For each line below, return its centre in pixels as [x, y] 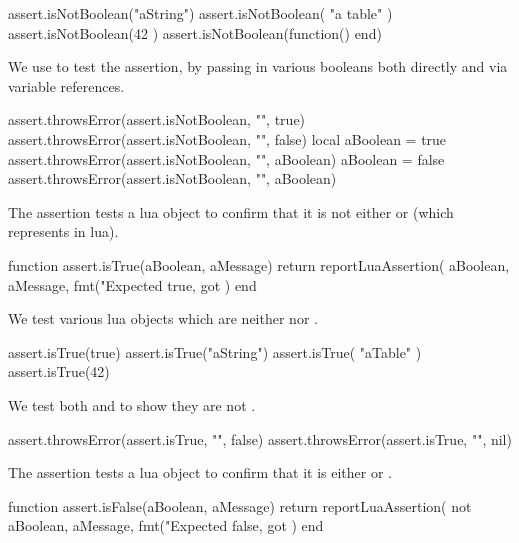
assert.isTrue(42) [59, 371]
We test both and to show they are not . [132, 404]
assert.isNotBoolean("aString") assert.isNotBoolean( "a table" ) [200, 13]
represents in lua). [63, 231]
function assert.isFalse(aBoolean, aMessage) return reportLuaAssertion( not [240, 505]
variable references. [66, 85]
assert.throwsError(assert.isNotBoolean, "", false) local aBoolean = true [227, 138]
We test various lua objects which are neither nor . [163, 318]
